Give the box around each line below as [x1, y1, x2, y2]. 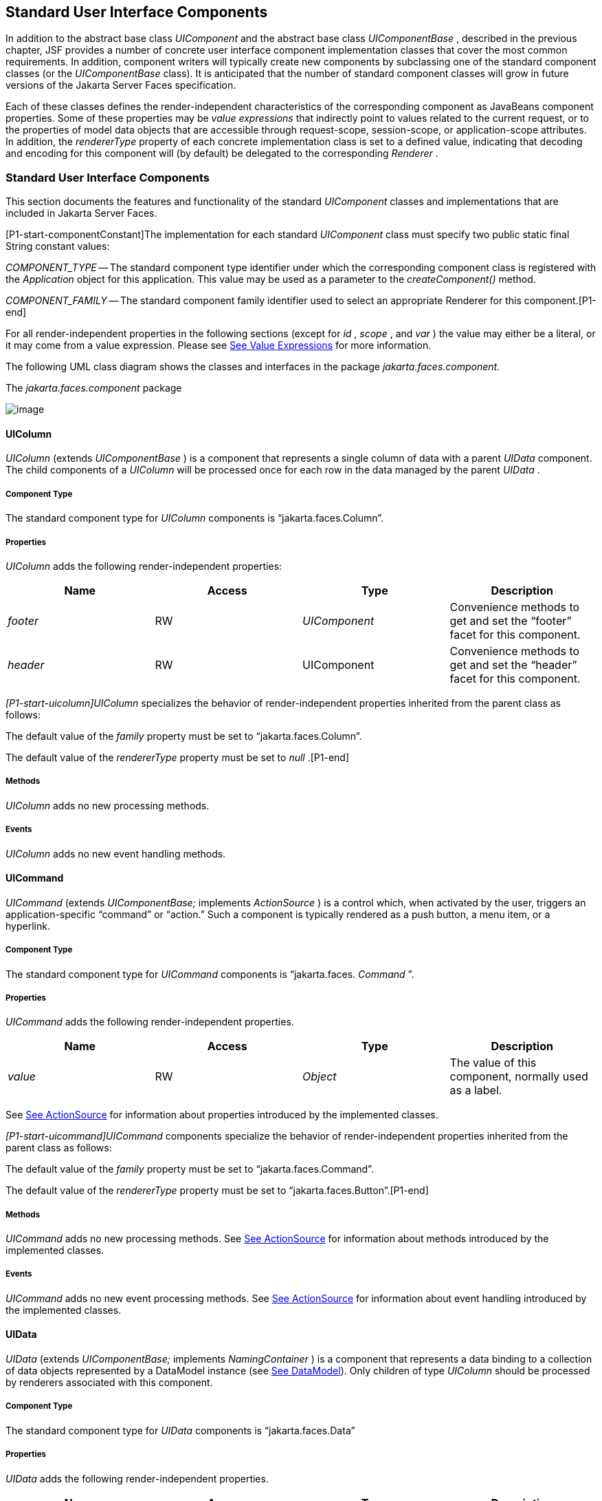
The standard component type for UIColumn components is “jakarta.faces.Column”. [5, 512, 384, 524]
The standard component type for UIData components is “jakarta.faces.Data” [5, 1424, 355, 1436]
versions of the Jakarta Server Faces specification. [5, 79, 236, 92]
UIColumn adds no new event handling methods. [5, 847, 226, 860]
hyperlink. [5, 919, 50, 932]
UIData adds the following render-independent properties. [5, 1472, 269, 1484]
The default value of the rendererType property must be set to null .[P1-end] [5, 751, 349, 763]
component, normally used [449, 1069, 588, 1084]
